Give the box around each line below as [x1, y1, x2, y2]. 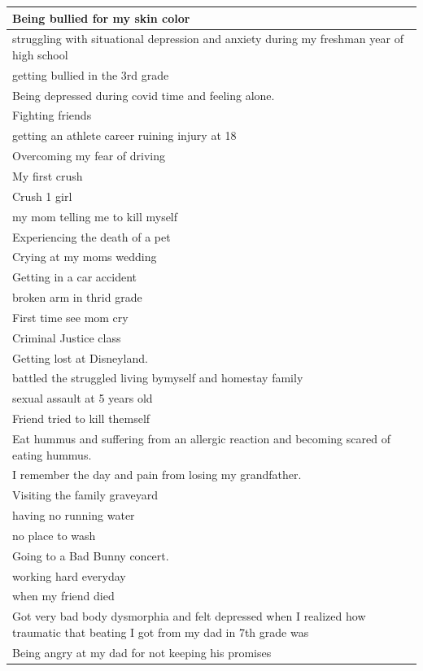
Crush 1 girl [12, 187, 72, 204]
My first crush [12, 168, 83, 184]
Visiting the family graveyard [12, 486, 159, 503]
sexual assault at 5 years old [12, 390, 153, 407]
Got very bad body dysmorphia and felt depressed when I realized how [12, 608, 366, 625]
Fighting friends [12, 107, 92, 124]
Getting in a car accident [12, 268, 137, 285]
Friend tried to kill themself [12, 410, 150, 427]
